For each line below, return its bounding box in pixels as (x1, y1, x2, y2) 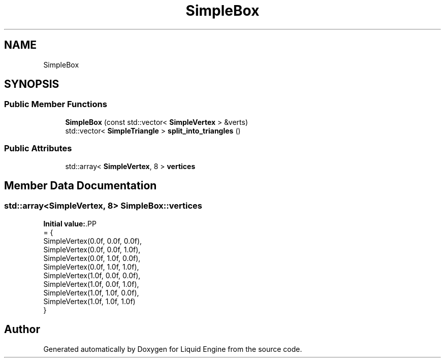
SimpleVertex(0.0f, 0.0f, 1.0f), (43, 245, 141, 254)
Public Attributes (4, 143, 72, 154)
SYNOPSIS (4, 78, 59, 91)
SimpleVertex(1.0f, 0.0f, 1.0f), (43, 279, 139, 288)
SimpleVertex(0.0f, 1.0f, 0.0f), (43, 253, 141, 262)
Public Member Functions (4, 99, 107, 110)
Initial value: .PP (43, 219, 97, 228)
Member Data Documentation (4, 179, 157, 192)
